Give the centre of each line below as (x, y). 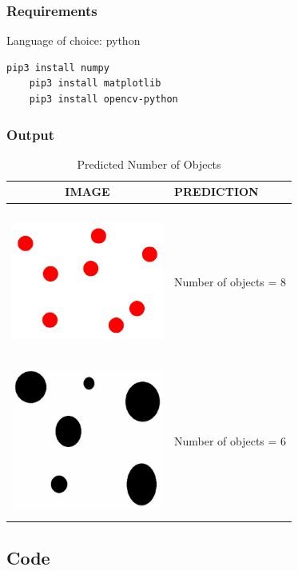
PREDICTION (216, 192)
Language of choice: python (74, 40)
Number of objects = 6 (230, 441)
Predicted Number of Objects (149, 164)
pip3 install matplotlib (95, 84)
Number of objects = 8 (230, 282)
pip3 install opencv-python (103, 99)
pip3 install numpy (58, 68)
